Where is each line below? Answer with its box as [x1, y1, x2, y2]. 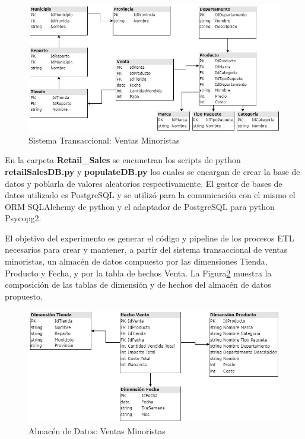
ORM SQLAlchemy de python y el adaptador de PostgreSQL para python [5, 200, 275, 212]
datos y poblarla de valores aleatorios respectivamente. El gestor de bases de [5, 177, 282, 189]
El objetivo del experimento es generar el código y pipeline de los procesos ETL [5, 231, 294, 244]
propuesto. [5, 290, 43, 302]
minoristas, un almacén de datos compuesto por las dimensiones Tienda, [5, 255, 268, 268]
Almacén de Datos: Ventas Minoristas [28, 424, 166, 437]
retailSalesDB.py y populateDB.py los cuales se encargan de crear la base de [5, 165, 300, 177]
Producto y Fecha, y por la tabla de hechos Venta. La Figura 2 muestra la [5, 266, 272, 279]
